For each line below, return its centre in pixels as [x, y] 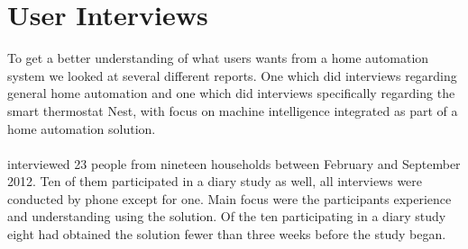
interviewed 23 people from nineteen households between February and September [234, 163]
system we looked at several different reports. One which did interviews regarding [232, 75]
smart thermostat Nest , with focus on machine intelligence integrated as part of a [233, 110]
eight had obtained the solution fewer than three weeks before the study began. [227, 234]
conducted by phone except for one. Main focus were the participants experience [229, 198]
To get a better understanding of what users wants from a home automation [218, 58]
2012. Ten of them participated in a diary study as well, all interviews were [215, 181]
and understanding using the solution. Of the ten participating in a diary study [227, 216]
